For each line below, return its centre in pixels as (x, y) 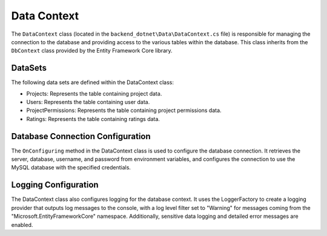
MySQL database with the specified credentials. (71, 168)
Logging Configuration (55, 185)
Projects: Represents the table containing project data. (94, 93)
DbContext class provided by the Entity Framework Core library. (92, 51)
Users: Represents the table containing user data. (88, 102)
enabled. (22, 225)
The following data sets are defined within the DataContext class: (93, 82)
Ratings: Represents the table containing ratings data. (93, 119)
